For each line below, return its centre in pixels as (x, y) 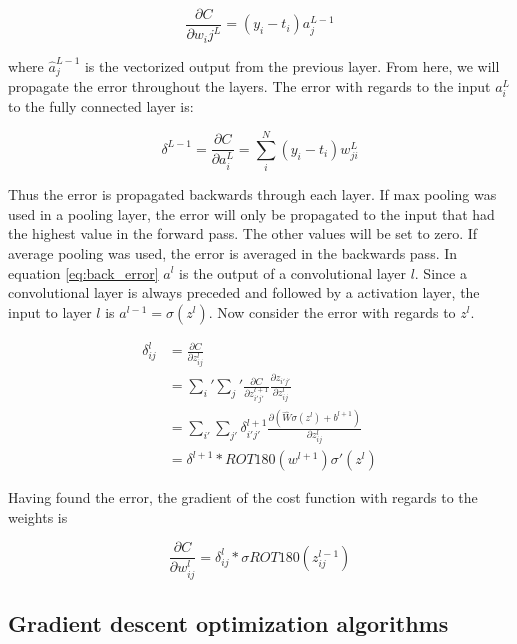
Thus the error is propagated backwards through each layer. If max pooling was (252, 194)
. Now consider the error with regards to (332, 311)
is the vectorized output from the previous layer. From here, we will (292, 65)
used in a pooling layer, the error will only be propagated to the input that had (251, 213)
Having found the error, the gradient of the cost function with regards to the (243, 497)
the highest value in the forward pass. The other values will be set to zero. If (243, 233)
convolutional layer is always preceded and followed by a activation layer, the (244, 292)
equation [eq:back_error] (83, 272)
